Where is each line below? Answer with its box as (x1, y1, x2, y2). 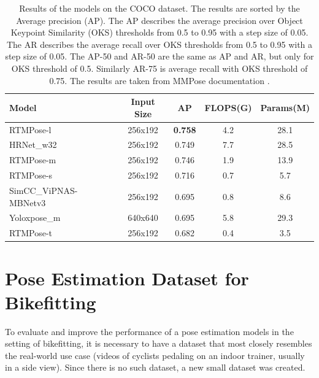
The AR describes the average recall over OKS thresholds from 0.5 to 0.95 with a (6, 37, 313, 50)
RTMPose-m (9, 153, 56, 166)
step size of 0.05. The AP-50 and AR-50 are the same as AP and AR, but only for (5, 50, 314, 63)
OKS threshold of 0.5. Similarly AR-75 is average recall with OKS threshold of (11, 61, 308, 74)
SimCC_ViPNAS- (9, 183, 78, 196)
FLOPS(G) (204, 101, 252, 114)
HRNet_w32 (9, 138, 57, 151)
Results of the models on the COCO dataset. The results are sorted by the (19, 2, 300, 14)
